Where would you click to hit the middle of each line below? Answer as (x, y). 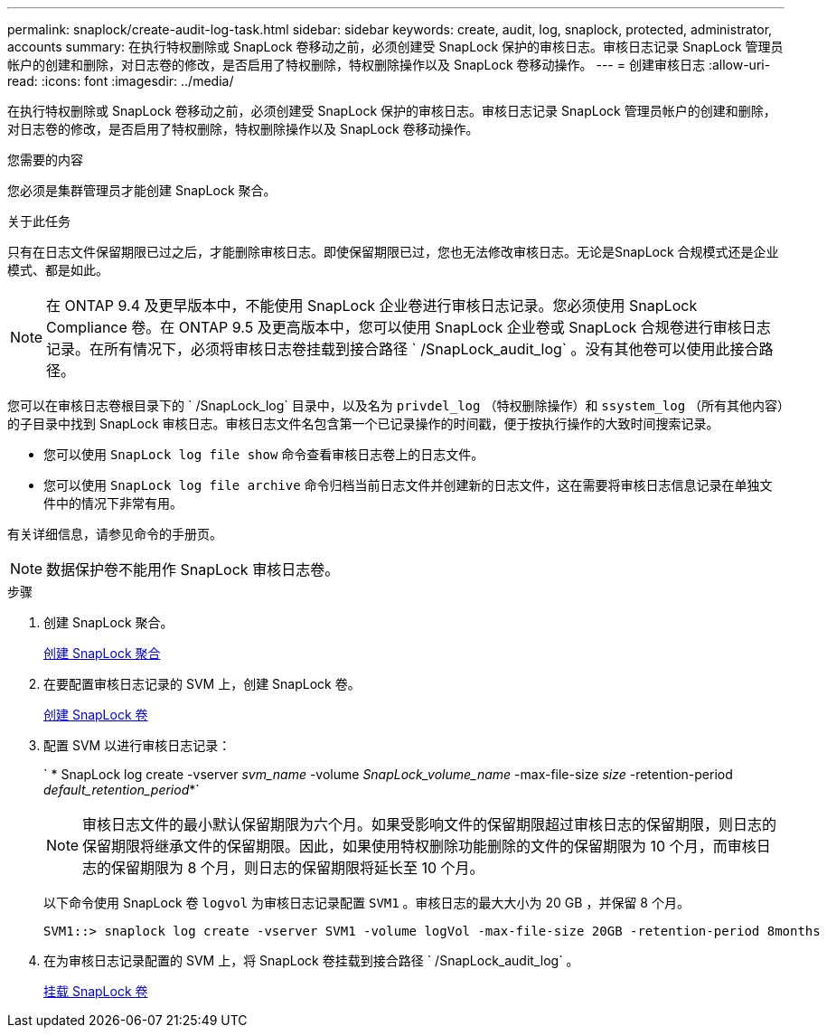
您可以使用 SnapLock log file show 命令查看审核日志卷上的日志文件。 (264, 454)
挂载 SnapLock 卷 (96, 991)
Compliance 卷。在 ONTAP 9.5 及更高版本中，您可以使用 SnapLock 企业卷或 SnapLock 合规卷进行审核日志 (409, 327)
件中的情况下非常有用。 (113, 503)
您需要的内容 (45, 160)
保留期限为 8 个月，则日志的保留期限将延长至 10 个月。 (298, 868)
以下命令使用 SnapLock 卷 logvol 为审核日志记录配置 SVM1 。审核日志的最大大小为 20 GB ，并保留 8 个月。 (367, 903)
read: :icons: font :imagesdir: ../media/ (121, 81)
